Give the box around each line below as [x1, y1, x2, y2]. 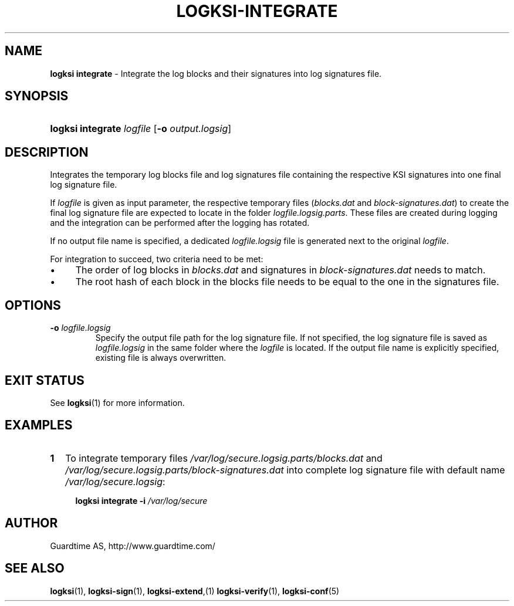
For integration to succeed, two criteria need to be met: [50, 254, 263, 265]
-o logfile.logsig [50, 323, 111, 333]
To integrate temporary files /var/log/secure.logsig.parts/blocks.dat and [65, 452, 383, 464]
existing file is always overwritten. [95, 353, 226, 363]
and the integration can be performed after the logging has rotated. [50, 218, 310, 228]
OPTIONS [5, 297, 61, 313]
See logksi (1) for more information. [50, 397, 185, 408]
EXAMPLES [5, 418, 73, 433]
